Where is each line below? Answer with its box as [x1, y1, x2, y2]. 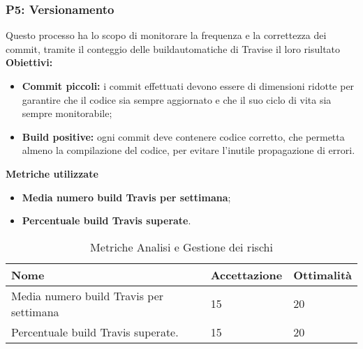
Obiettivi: [6, 55, 53, 70]
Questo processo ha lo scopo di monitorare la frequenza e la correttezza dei [6, 28, 327, 42]
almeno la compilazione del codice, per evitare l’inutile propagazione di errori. [22, 143, 355, 157]
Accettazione [210, 266, 283, 283]
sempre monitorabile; [22, 106, 112, 121]
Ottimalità [293, 266, 352, 283]
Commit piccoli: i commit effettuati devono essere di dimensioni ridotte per [22, 79, 355, 93]
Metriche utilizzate [6, 166, 98, 180]
